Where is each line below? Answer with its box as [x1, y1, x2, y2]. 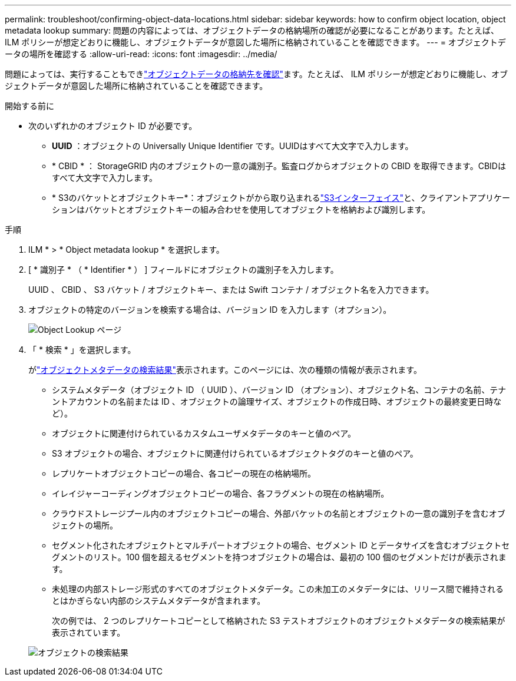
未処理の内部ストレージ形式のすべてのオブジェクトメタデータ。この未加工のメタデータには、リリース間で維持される [52, 584, 504, 594]
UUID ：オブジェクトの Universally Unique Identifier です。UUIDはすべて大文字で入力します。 [52, 141, 414, 151]
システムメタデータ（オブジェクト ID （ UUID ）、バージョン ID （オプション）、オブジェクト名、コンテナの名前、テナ [52, 385, 507, 395]
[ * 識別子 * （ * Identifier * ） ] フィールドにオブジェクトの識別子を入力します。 [28, 265, 339, 275]
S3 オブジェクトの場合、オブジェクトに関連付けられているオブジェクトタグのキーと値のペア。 [52, 448, 418, 458]
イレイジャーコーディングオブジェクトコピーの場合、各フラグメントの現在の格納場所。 [52, 488, 389, 498]
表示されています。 [52, 627, 125, 637]
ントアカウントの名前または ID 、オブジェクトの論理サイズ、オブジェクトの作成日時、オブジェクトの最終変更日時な [52, 396, 502, 406]
